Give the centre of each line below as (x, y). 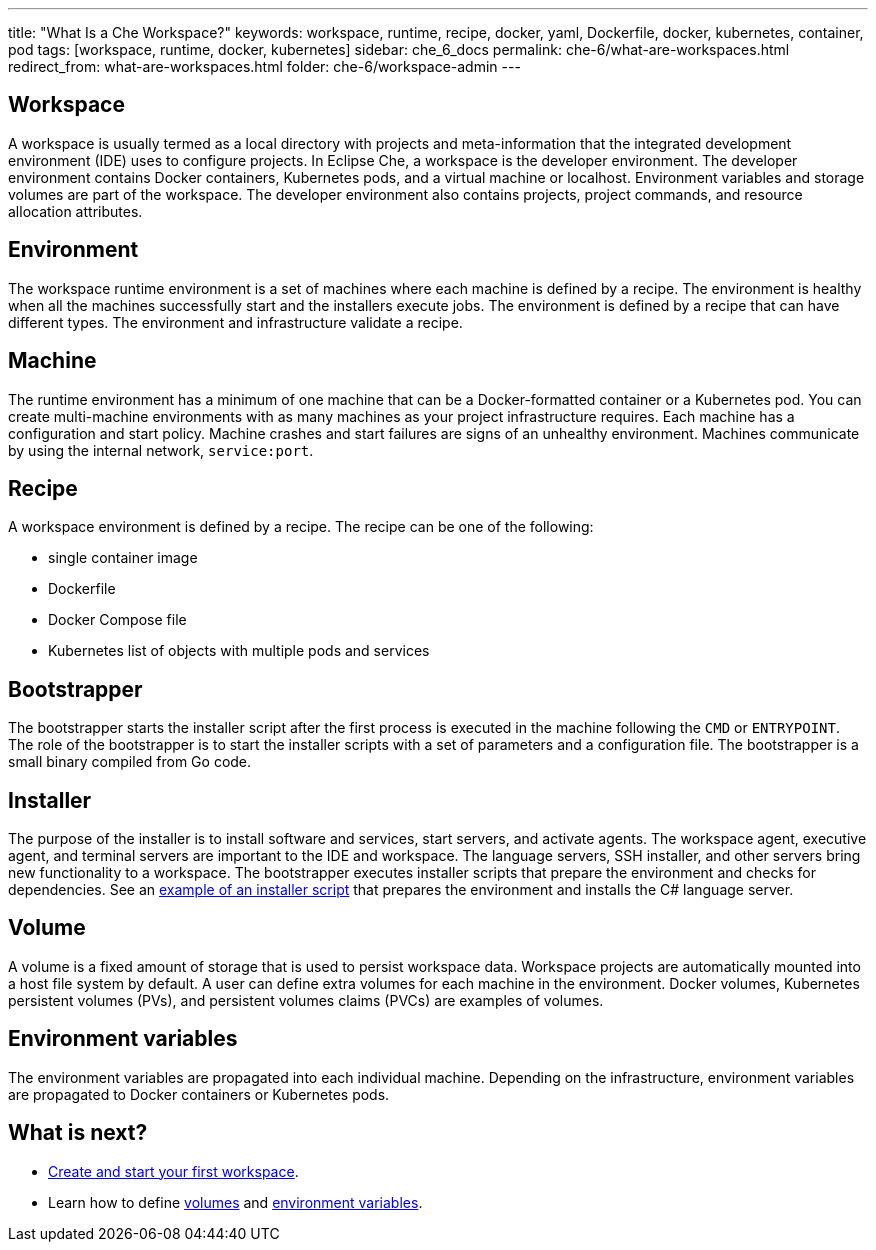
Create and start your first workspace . (173, 1171)
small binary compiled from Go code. (130, 762)
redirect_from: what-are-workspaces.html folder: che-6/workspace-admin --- (264, 66)
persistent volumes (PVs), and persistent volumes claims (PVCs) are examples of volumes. (306, 1000)
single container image (123, 558)
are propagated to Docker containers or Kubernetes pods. (199, 1094)
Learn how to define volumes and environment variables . (235, 1202)
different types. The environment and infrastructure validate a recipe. (235, 322)
